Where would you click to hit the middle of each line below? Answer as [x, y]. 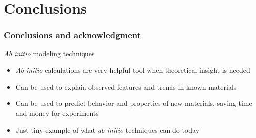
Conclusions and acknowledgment [73, 35]
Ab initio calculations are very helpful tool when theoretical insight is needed [133, 70]
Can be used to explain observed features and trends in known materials [126, 86]
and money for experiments [57, 113]
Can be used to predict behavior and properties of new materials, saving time [134, 103]
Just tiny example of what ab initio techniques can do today [108, 129]
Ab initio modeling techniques [49, 53]
